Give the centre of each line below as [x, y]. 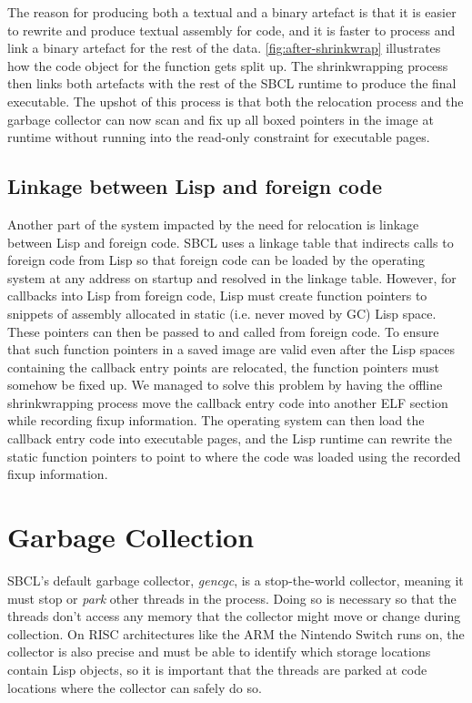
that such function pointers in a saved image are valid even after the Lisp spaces [231, 349]
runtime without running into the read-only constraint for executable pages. [219, 137]
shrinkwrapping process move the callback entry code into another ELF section [228, 402]
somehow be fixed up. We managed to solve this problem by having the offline [225, 385]
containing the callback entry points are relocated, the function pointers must [223, 367]
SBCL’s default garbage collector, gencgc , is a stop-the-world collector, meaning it [236, 580]
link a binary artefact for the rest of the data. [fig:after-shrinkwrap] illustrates [224, 48]
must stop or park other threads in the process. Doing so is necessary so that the [232, 598]
